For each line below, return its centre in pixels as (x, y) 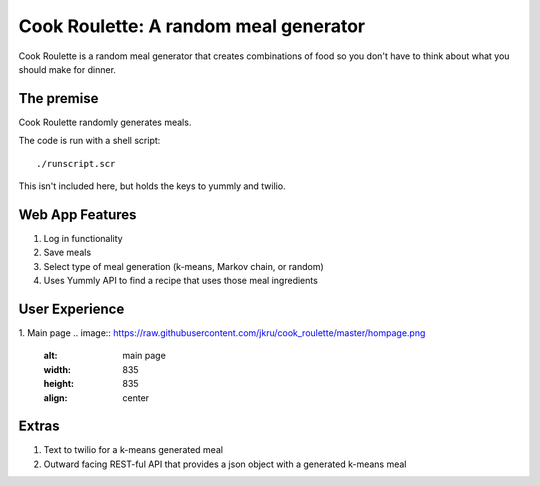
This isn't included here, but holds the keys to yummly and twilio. (152, 186)
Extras (39, 426)
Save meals (67, 252)
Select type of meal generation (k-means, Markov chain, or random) (183, 266)
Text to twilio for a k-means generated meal (133, 450)
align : (55, 397)
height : (59, 384)
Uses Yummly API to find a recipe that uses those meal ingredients (181, 281)
